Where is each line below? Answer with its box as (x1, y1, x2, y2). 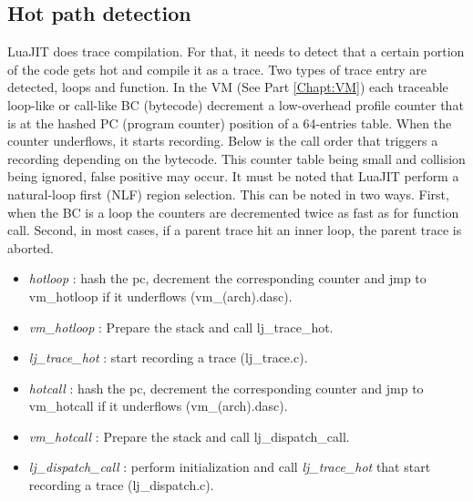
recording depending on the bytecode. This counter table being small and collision (7, 148, 466, 168)
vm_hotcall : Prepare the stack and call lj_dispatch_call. (28, 426, 350, 445)
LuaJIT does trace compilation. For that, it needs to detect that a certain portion (7, 42, 465, 61)
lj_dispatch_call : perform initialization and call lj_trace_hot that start (28, 457, 431, 476)
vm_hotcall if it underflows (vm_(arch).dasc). (28, 396, 288, 415)
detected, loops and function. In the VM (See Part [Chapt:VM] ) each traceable (7, 77, 448, 97)
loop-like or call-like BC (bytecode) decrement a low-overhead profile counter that (7, 95, 464, 114)
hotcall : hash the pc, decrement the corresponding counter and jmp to (28, 378, 424, 397)
